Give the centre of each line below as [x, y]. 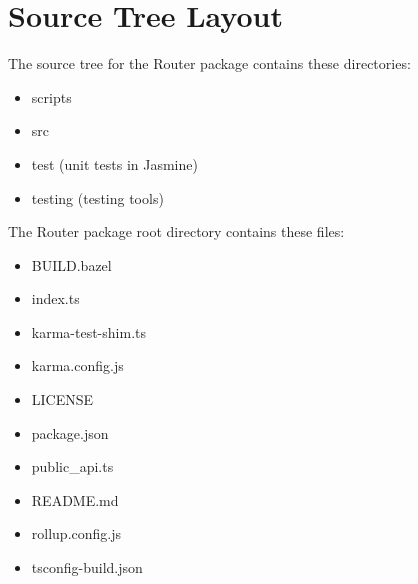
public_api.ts [72, 466]
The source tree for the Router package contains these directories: [209, 63]
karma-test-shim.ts [88, 331]
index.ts [55, 298]
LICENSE [62, 399]
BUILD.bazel [71, 264]
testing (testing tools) [97, 197]
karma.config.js [77, 365]
